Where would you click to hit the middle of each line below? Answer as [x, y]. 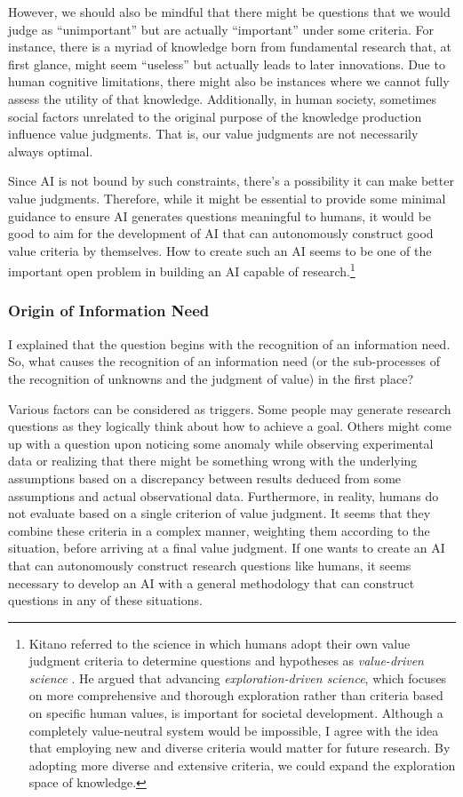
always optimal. [51, 151]
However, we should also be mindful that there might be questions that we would [229, 12]
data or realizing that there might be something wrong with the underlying [213, 461]
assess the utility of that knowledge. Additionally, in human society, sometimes [222, 98]
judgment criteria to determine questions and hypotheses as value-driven [226, 661]
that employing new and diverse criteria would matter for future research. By [239, 748]
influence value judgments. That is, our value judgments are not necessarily [213, 134]
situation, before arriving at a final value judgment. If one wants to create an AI [227, 548]
